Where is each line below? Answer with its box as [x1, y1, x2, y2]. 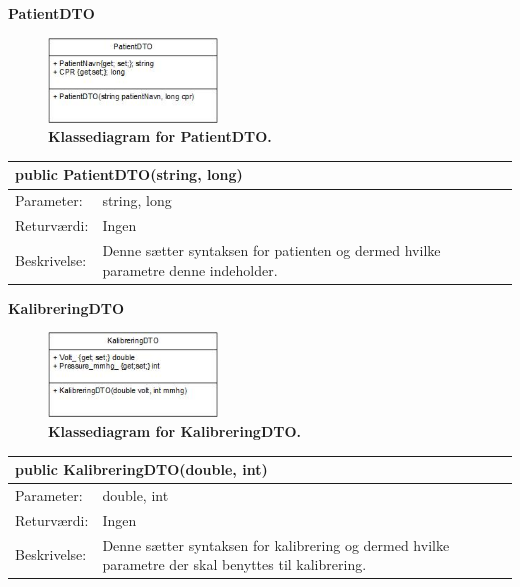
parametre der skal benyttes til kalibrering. [102, 554, 367, 575]
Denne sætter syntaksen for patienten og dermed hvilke [102, 239, 441, 260]
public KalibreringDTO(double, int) [15, 459, 268, 480]
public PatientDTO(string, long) [15, 164, 243, 185]
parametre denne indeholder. [102, 259, 278, 280]
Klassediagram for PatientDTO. [48, 126, 272, 147]
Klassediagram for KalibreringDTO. [48, 420, 302, 441]
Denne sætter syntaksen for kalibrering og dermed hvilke [102, 534, 450, 555]
